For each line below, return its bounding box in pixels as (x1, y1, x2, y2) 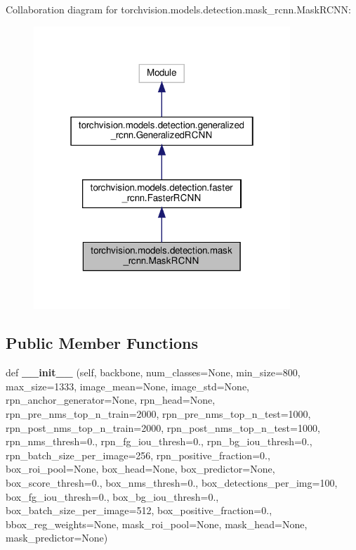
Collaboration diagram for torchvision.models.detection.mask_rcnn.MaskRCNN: (6, 2, 351, 16)
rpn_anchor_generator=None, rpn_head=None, (6, 392, 216, 407)
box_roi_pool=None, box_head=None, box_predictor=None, (6, 461, 275, 476)
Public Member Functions (6, 332, 198, 354)
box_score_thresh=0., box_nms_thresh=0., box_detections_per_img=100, (6, 475, 338, 490)
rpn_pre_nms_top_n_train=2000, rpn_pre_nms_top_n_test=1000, (6, 406, 311, 421)
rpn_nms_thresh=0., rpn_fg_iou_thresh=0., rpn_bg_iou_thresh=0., (6, 434, 312, 449)
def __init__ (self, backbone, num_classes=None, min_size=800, (6, 365, 301, 380)
